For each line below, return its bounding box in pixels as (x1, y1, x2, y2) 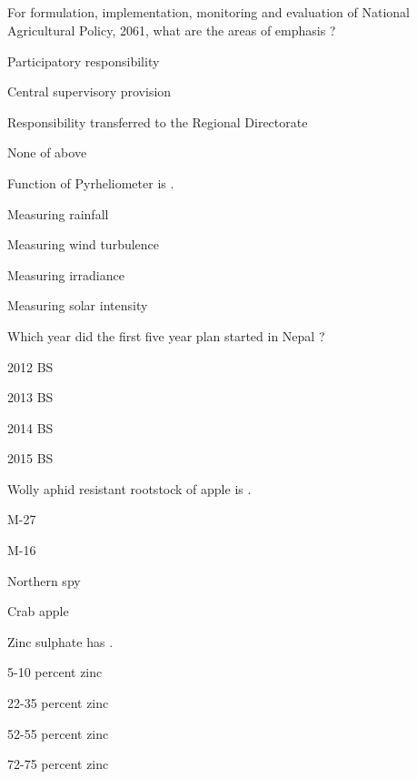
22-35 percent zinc (7, 693, 109, 713)
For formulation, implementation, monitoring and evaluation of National (7, 3, 410, 22)
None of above (7, 143, 87, 162)
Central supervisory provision (7, 82, 172, 101)
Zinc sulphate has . (7, 632, 114, 651)
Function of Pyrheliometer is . (7, 173, 174, 192)
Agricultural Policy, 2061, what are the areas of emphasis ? (7, 20, 336, 39)
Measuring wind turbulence (7, 235, 160, 254)
